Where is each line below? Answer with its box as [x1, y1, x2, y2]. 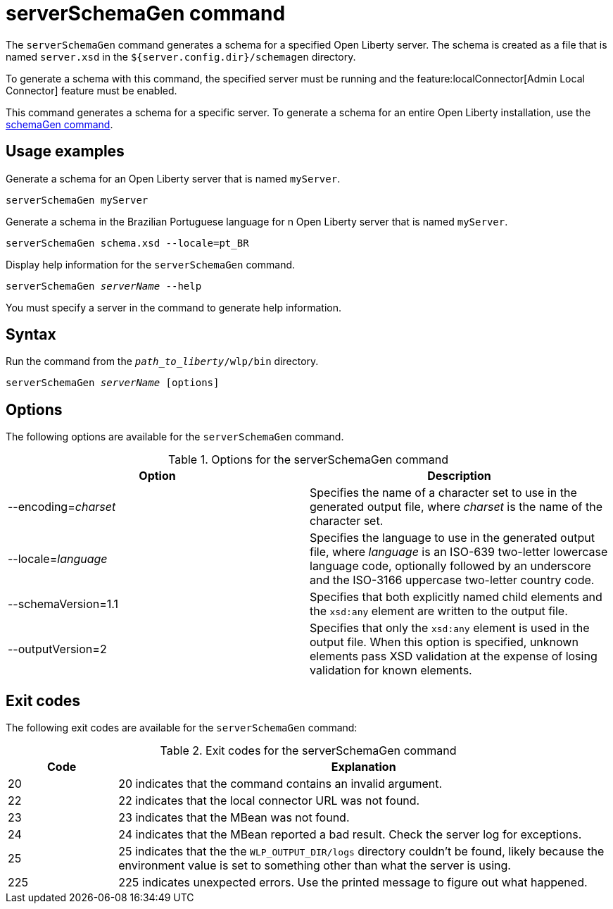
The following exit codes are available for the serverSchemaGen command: [6, 722, 358, 734]
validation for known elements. [310, 663, 472, 678]
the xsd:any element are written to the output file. [310, 604, 568, 619]
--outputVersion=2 [8, 642, 107, 657]
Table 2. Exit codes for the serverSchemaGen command [160, 743, 457, 758]
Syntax [6, 326, 56, 344]
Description [427, 469, 491, 483]
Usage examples [6, 142, 125, 161]
